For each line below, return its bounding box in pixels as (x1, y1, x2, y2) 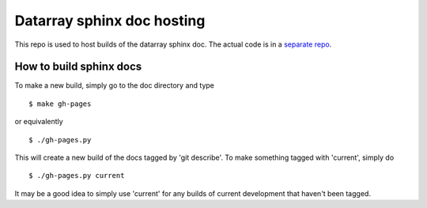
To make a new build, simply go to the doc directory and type (14, 81, 215, 90)
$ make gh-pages (28, 99, 92, 108)
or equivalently (14, 117, 63, 127)
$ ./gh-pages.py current (28, 171, 125, 180)
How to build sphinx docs (14, 60, 142, 74)
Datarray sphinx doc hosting (14, 12, 206, 29)
